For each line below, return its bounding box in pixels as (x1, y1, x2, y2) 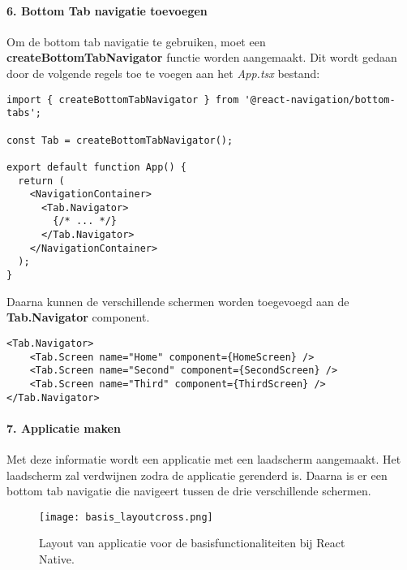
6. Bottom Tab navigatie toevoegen (6, 2, 208, 19)
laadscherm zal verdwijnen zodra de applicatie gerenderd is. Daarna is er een (6, 466, 388, 483)
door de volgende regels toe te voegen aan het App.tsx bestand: (6, 64, 320, 81)
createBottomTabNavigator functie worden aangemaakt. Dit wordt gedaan (6, 49, 397, 66)
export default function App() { (6, 161, 186, 173)
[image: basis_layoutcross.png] (39, 511, 213, 523)
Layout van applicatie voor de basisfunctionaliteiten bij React (39, 534, 345, 551)
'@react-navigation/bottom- (244, 93, 396, 106)
